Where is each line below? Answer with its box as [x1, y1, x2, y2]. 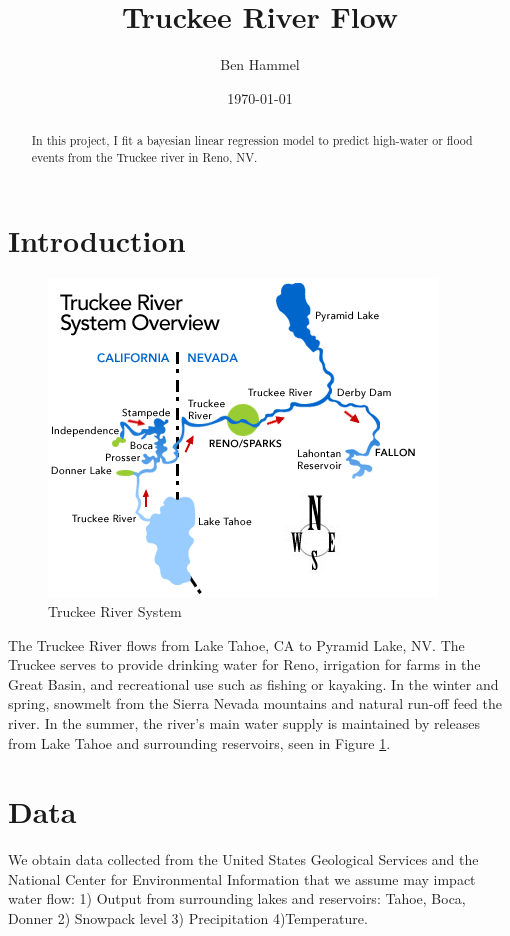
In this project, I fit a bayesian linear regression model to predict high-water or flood [31, 132, 473, 149]
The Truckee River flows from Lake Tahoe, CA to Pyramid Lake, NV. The [8, 634, 465, 655]
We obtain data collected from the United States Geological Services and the [8, 849, 479, 870]
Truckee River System [48, 600, 182, 621]
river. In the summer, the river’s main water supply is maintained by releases [8, 712, 481, 733]
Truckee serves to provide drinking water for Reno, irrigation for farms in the [8, 654, 481, 675]
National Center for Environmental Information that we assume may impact [8, 868, 476, 889]
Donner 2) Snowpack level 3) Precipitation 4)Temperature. [8, 908, 368, 929]
